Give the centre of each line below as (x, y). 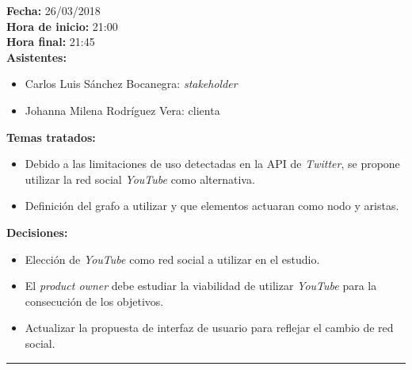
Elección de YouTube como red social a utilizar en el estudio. (172, 259)
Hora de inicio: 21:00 (62, 26)
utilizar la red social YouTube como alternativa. (140, 179)
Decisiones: (37, 232)
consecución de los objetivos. (94, 301)
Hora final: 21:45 (51, 42)
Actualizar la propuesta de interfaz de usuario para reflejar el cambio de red (209, 328)
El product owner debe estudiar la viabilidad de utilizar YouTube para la (201, 286)
